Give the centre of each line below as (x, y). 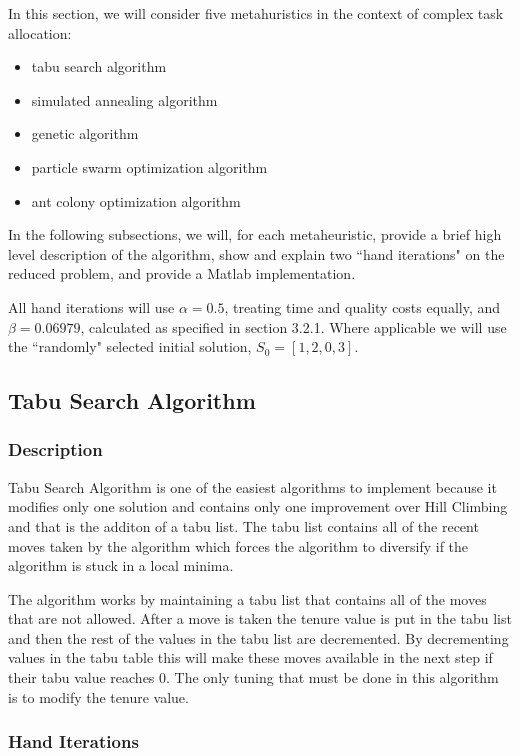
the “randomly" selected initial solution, (130, 346)
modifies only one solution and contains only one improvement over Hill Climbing (258, 506)
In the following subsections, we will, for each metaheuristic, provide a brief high (255, 234)
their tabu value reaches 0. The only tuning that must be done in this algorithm (253, 677)
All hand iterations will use (91, 306)
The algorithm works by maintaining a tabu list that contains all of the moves (247, 598)
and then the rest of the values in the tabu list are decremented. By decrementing (258, 637)
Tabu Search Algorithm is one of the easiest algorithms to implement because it (252, 486)
